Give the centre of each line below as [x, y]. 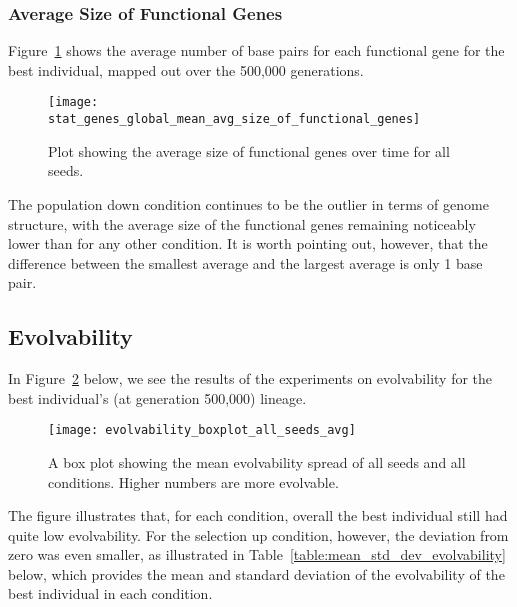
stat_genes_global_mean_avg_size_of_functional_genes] [234, 119]
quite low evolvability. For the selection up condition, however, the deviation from [258, 534]
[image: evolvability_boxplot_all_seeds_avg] [202, 430]
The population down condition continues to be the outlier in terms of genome [248, 203]
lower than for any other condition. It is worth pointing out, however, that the [248, 243]
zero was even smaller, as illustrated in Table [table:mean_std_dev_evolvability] [257, 554]
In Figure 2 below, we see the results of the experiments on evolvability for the [250, 378]
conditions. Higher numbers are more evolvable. [193, 481]
